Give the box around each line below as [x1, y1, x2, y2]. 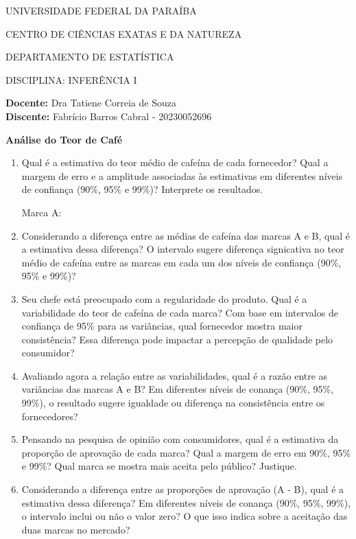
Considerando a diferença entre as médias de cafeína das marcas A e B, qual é [21, 228, 351, 242]
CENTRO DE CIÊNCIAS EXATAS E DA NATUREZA [5, 26, 242, 41]
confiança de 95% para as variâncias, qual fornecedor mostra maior [21, 319, 302, 333]
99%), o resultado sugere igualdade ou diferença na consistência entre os [21, 395, 325, 410]
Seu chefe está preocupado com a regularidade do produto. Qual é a [21, 291, 307, 306]
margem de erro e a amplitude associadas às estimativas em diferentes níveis [21, 168, 343, 183]
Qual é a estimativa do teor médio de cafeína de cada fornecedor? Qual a [21, 155, 329, 170]
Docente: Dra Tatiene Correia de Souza [5, 95, 176, 110]
